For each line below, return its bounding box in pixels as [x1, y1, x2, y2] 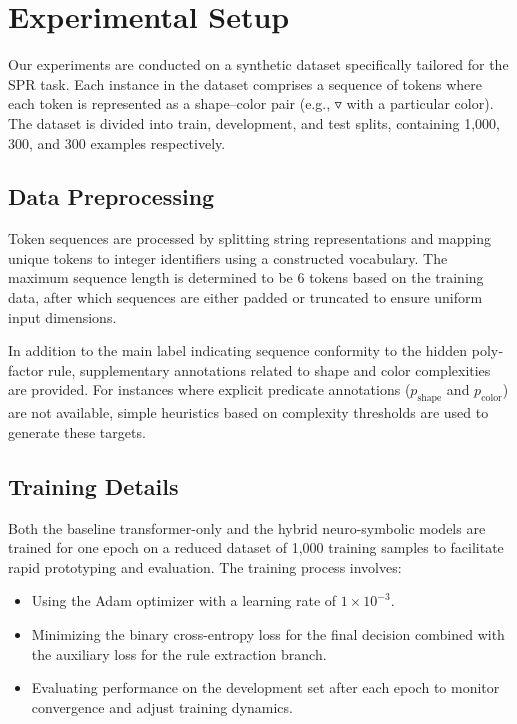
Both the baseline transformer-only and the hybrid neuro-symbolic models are [8, 517, 486, 538]
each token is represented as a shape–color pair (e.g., [8, 93, 331, 114]
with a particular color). [346, 93, 494, 114]
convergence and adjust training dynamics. [31, 696, 293, 717]
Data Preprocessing [8, 181, 215, 212]
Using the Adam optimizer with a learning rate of [31, 590, 337, 611]
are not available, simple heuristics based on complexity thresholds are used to [8, 402, 489, 423]
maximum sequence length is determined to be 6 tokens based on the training [8, 267, 484, 288]
